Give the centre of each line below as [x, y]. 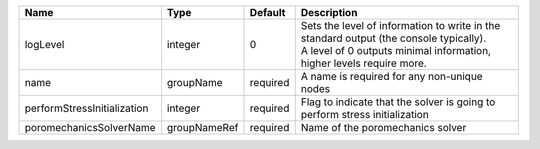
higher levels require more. [363, 63]
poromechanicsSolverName [90, 127]
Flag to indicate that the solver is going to [398, 102]
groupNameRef [202, 127]
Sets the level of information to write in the [400, 25]
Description [329, 12]
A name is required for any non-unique [392, 76]
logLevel [44, 44]
